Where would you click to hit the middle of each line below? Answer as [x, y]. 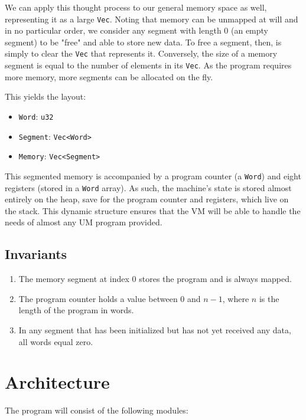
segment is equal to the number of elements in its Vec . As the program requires [148, 65]
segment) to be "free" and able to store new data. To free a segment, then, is [143, 42]
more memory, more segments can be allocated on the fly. [109, 76]
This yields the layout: [45, 96]
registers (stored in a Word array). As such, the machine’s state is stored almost [148, 187]
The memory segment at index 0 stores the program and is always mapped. [155, 279]
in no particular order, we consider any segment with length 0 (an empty [137, 30]
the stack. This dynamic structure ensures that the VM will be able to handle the [153, 210]
